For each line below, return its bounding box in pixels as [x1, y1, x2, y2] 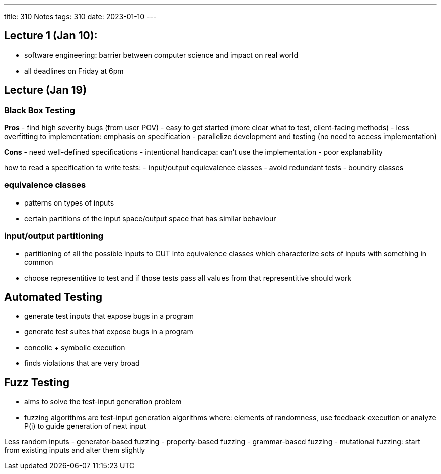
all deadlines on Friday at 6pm [24, 66, 124, 75]
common [24, 257, 53, 266]
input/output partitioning [4, 231, 103, 241]
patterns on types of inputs [24, 198, 114, 207]
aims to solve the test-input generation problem [24, 397, 182, 407]
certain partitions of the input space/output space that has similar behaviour [24, 214, 276, 223]
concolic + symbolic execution [24, 343, 125, 352]
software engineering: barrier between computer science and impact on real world [24, 50, 299, 59]
